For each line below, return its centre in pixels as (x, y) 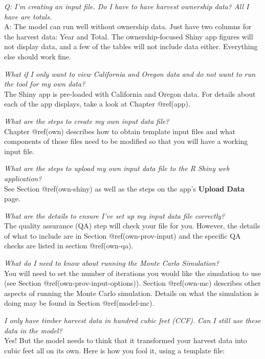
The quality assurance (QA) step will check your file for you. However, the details (132, 226)
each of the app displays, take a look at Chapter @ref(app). (97, 104)
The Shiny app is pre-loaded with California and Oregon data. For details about (130, 93)
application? (23, 178)
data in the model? (33, 330)
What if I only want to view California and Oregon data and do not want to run (130, 73)
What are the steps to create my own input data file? (87, 121)
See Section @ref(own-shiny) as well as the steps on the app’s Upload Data (124, 188)
